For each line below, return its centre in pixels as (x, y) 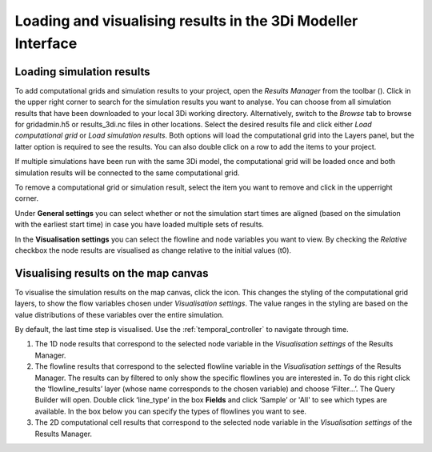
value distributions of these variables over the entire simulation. (119, 314)
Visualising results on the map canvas (112, 273)
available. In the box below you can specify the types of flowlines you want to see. (171, 411)
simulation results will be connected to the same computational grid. (127, 173)
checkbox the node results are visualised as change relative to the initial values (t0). (153, 250)
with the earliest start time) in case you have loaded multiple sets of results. (139, 225)
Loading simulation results (82, 72)
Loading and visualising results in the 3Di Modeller (186, 21)
